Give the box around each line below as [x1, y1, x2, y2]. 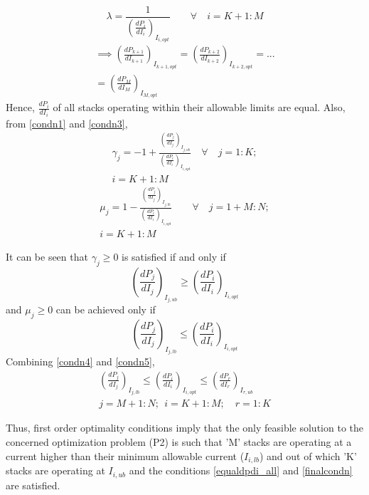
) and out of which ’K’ [259, 448, 357, 463]
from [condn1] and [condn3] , [6, 115, 128, 130]
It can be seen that [6, 249, 88, 264]
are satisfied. [6, 477, 60, 492]
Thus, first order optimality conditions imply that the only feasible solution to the [6, 420, 363, 435]
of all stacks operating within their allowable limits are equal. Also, [53, 100, 346, 115]
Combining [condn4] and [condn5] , [6, 354, 155, 369]
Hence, [6, 100, 35, 115]
